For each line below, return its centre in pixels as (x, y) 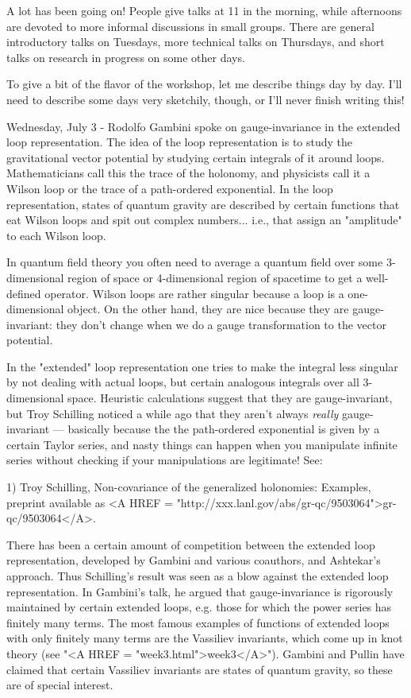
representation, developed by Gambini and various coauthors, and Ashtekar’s (194, 560)
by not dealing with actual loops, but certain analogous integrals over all (183, 382)
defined (24, 293)
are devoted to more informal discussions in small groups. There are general (190, 26)
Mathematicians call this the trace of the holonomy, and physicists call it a (188, 173)
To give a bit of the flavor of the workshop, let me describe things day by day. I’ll (204, 84)
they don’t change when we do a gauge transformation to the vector (221, 324)
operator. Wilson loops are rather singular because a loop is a (194, 293)
